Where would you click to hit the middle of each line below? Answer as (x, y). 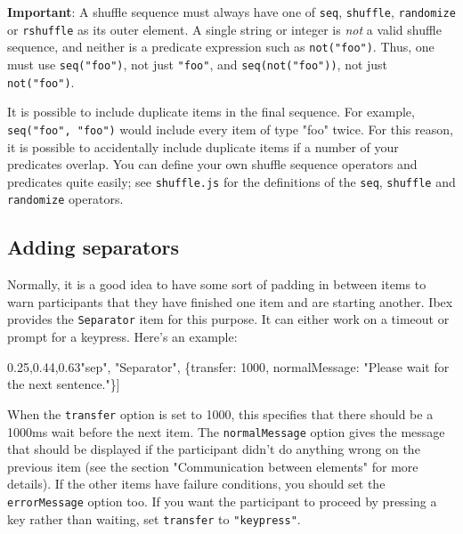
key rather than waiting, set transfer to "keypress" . (154, 518)
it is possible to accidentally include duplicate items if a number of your (203, 146)
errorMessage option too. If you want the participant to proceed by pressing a (222, 501)
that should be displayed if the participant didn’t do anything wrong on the (214, 449)
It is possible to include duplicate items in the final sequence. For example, (211, 112)
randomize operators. (65, 199)
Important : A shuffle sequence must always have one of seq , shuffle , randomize (231, 12)
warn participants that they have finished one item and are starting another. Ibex (230, 301)
